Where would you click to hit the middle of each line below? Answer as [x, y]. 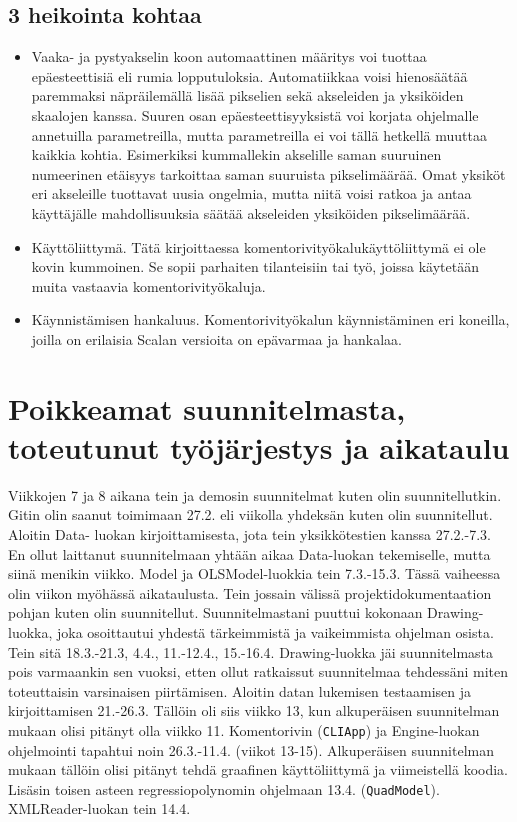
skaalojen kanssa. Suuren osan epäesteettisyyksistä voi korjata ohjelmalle [255, 114]
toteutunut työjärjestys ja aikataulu [259, 446]
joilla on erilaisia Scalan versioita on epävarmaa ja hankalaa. [216, 338]
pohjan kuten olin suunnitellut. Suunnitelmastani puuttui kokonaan [215, 612]
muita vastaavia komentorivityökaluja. [148, 285]
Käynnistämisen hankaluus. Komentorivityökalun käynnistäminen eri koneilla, [270, 319]
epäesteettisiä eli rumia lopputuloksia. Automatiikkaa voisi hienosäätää [249, 75]
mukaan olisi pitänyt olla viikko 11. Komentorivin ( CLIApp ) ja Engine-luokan [244, 729]
